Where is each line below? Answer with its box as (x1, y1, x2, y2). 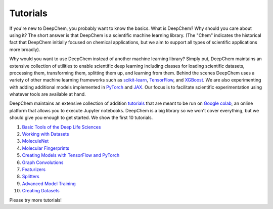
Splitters (22, 174, 40, 180)
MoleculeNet (22, 138, 49, 144)
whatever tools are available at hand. (9, 91, 86, 97)
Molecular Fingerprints (22, 145, 69, 151)
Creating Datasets (22, 188, 60, 194)
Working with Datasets (22, 131, 69, 137)
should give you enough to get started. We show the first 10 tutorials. (9, 114, 153, 121)
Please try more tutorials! (9, 197, 62, 203)
